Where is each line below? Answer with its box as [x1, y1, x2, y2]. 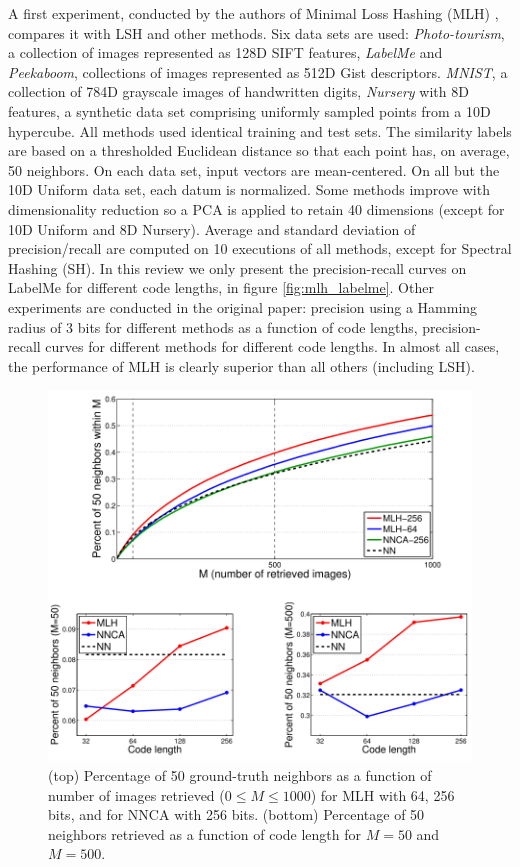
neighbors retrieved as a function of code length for [48, 823, 361, 844]
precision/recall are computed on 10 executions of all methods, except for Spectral [8, 238, 512, 259]
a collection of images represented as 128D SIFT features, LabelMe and [8, 42, 443, 63]
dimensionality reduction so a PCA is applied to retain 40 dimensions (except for [8, 198, 505, 219]
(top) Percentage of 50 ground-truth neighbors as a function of [48, 764, 432, 785]
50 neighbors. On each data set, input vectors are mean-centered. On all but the [8, 159, 500, 180]
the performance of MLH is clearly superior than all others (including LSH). [8, 355, 475, 376]
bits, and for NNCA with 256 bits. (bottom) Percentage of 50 [48, 804, 425, 825]
